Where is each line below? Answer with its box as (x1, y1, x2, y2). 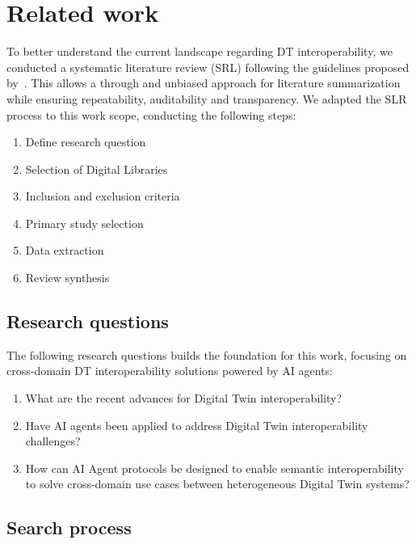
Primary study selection (25, 214, 144, 231)
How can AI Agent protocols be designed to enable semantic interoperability (25, 459, 404, 476)
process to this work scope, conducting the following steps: (6, 106, 296, 123)
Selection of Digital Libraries (25, 160, 168, 177)
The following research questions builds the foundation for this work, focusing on (6, 346, 407, 363)
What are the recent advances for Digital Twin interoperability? (25, 390, 342, 407)
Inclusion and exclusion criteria (25, 188, 180, 205)
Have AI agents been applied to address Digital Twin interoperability (25, 416, 368, 433)
